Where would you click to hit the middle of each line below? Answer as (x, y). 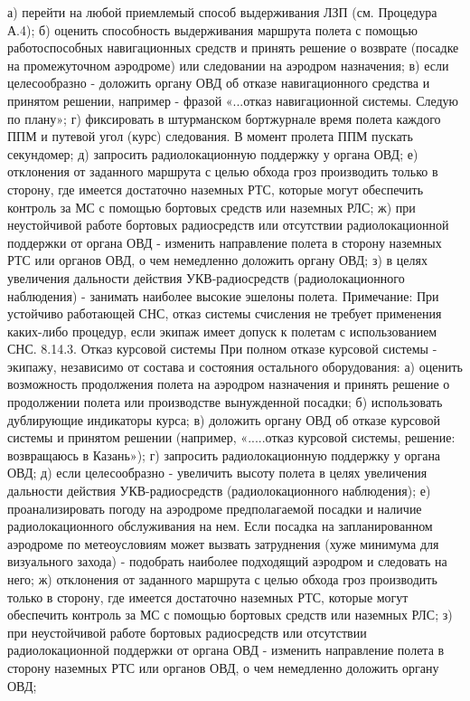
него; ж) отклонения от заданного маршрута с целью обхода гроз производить (222, 579)
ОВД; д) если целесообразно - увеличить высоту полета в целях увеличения (217, 473)
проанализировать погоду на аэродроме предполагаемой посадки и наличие (215, 508)
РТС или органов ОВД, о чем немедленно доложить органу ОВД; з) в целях (217, 260)
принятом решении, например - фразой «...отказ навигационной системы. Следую (233, 100)
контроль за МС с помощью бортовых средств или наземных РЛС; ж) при (211, 207)
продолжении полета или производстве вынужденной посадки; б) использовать (225, 402)
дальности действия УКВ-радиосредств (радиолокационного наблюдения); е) (219, 491)
